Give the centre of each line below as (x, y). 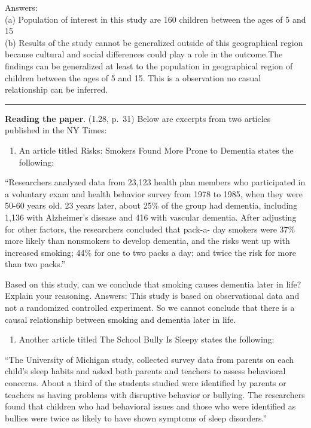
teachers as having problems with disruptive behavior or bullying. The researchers (155, 394)
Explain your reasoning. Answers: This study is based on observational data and (152, 296)
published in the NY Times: (56, 130)
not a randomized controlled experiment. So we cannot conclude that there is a (150, 308)
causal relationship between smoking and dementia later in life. (121, 319)
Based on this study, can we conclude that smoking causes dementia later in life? (153, 284)
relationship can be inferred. (57, 89)
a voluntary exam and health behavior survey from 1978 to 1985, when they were (154, 193)
